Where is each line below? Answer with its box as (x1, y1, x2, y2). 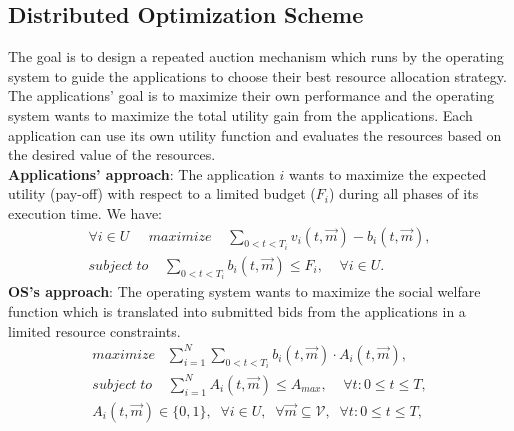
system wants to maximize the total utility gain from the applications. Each (8, 104, 473, 125)
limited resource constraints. (8, 320, 181, 341)
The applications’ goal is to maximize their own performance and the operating (8, 85, 495, 106)
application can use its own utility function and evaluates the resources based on (8, 124, 502, 145)
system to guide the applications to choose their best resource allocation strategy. (8, 65, 507, 86)
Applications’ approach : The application (8, 163, 275, 184)
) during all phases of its (328, 183, 479, 204)
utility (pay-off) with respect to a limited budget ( (8, 183, 316, 204)
